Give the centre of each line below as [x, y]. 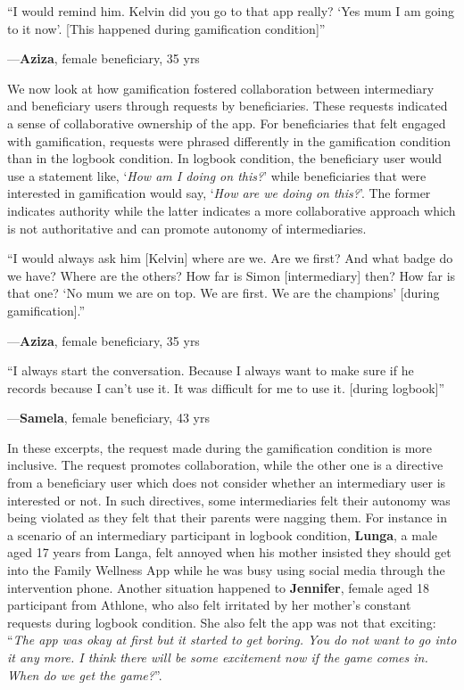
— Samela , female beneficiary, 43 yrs [108, 418]
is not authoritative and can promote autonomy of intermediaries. [187, 228]
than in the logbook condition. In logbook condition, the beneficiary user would [225, 158]
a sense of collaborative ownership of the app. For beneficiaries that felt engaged [227, 123]
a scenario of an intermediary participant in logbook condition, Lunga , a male [223, 534]
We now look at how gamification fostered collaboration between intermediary [221, 88]
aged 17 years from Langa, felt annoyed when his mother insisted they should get [229, 552]
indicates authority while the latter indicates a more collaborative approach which [232, 210]
